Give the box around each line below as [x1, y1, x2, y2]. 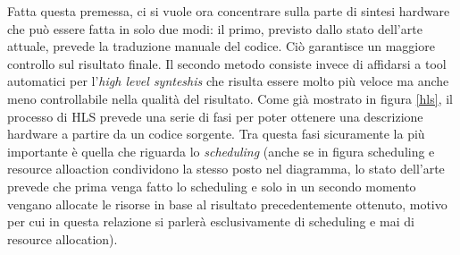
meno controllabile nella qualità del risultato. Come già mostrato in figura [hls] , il [7, 89, 453, 107]
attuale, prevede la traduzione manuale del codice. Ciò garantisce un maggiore [7, 37, 435, 55]
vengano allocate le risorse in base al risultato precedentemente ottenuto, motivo [7, 194, 447, 213]
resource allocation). [7, 229, 118, 248]
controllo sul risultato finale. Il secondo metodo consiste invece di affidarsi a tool [7, 54, 447, 72]
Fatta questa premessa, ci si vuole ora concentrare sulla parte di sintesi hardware [7, 2, 450, 20]
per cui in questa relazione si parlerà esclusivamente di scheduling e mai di [7, 212, 414, 231]
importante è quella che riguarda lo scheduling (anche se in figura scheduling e [7, 141, 435, 160]
